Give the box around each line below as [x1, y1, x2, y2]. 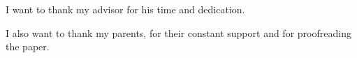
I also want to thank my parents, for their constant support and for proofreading [6, 25, 351, 40]
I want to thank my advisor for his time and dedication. [6, 2, 245, 16]
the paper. [6, 39, 50, 54]
